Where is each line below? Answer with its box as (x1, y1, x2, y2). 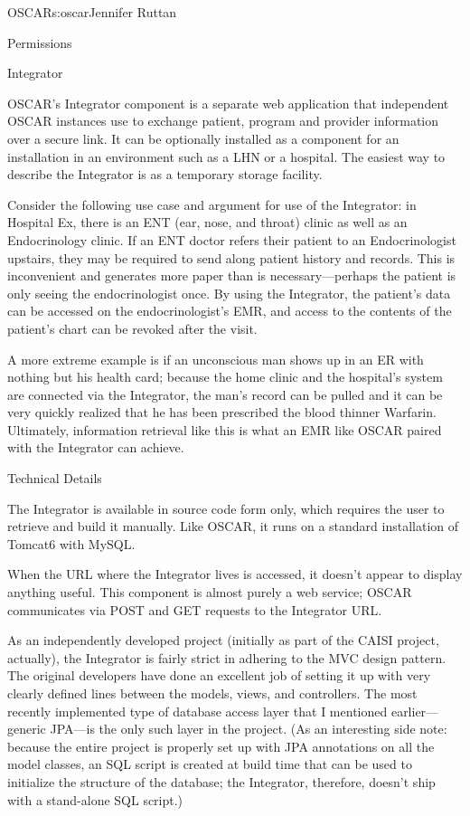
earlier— (390, 701, 439, 720)
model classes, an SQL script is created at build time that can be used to (7, 754, 412, 773)
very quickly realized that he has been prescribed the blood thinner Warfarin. (7, 403, 437, 422)
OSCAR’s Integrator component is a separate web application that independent (7, 93, 449, 112)
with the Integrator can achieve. (7, 438, 184, 457)
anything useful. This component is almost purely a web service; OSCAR (7, 583, 412, 602)
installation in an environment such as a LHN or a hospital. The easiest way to (7, 147, 446, 166)
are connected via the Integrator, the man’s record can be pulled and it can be (7, 384, 443, 403)
